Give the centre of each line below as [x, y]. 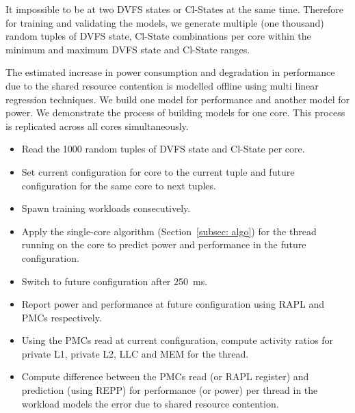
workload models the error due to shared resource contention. [150, 403]
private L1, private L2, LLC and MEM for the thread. [135, 353]
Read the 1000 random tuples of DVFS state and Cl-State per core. [163, 149]
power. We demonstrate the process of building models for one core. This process [175, 112]
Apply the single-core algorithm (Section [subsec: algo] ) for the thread [169, 231]
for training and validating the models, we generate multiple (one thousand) [165, 22]
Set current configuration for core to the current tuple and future [158, 171]
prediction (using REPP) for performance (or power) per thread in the [170, 390]
